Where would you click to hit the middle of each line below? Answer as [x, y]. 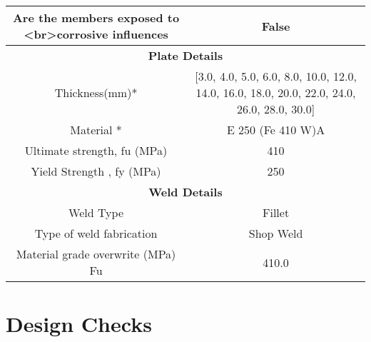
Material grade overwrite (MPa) [96, 254]
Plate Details [185, 55]
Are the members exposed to [96, 17]
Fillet [276, 212]
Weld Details [185, 192]
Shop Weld [276, 233]
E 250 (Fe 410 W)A [276, 130]
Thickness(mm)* [96, 92]
